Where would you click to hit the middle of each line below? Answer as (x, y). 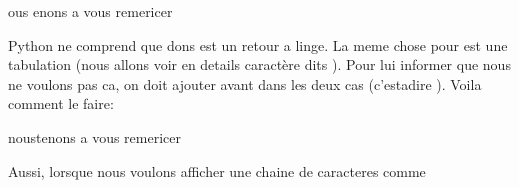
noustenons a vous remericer (94, 136)
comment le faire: (61, 103)
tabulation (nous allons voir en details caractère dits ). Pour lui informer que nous (259, 64)
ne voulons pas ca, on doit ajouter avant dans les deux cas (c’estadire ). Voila (245, 83)
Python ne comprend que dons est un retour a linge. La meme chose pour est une (258, 44)
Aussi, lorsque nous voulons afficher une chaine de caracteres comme (217, 170)
